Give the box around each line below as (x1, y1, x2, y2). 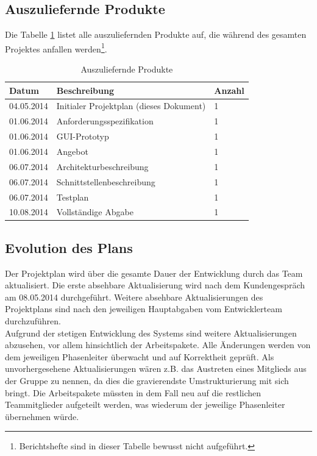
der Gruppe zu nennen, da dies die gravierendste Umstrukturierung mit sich (5, 374, 289, 387)
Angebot (56, 145, 88, 158)
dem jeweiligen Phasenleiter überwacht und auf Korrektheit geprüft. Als (5, 350, 274, 363)
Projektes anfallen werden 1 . (5, 40, 107, 55)
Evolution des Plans (5, 238, 133, 257)
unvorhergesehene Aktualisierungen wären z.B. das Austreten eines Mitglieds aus (5, 362, 307, 375)
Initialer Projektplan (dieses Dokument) (56, 99, 206, 112)
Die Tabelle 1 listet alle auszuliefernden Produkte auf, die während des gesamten (5, 28, 307, 41)
